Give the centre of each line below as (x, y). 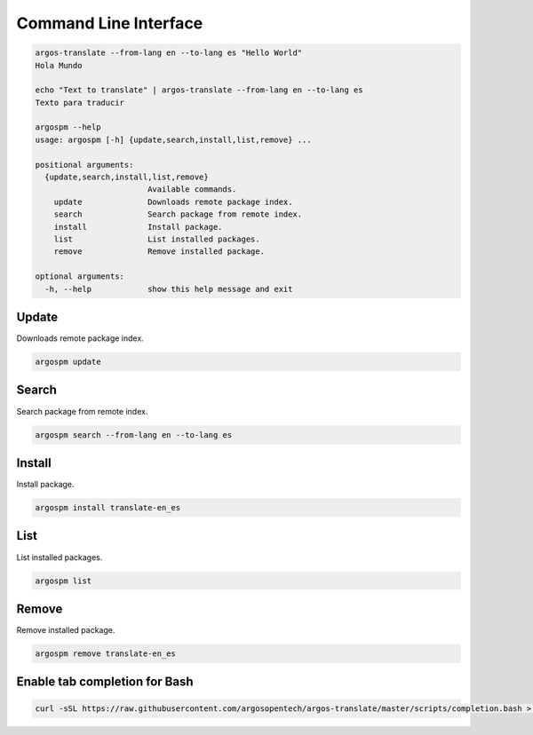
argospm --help (68, 127)
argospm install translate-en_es (108, 508)
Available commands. (192, 190)
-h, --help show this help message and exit (169, 289)
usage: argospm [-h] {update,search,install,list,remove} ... (173, 139)
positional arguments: (84, 165)
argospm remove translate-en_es (106, 653)
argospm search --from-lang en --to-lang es (134, 435)
